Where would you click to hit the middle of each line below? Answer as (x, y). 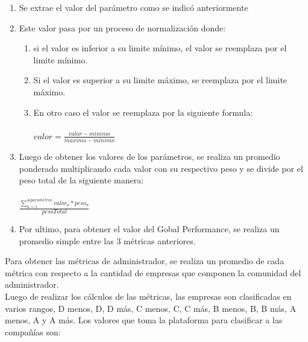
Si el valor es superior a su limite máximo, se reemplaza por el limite (160, 80)
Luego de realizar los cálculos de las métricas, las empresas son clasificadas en (148, 296)
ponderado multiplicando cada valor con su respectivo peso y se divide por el (161, 168)
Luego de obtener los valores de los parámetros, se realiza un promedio (149, 157)
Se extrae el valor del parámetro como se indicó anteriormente (134, 7)
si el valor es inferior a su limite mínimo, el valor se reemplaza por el (160, 48)
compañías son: (33, 331)
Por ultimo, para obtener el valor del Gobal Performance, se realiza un (149, 229)
